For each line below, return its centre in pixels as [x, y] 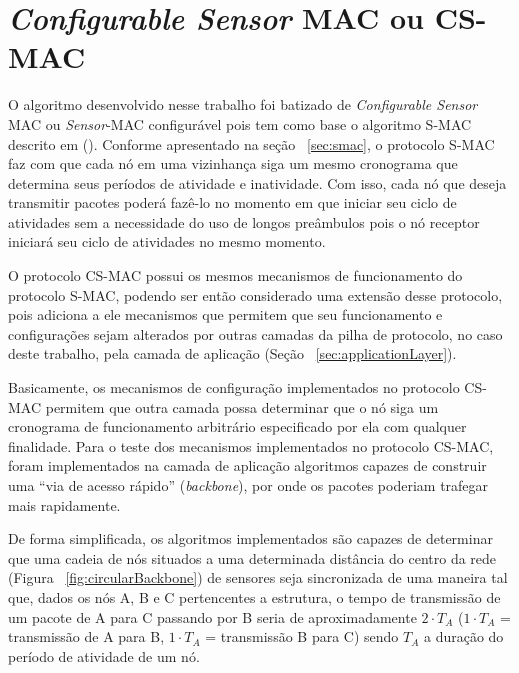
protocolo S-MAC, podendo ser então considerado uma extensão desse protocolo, [255, 294]
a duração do [463, 636]
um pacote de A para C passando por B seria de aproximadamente [212, 616]
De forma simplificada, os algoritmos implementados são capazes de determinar [250, 538]
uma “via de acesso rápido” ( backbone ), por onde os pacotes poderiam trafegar [248, 485]
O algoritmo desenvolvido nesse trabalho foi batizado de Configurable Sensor [243, 104]
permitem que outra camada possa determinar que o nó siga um [242, 406]
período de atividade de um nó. [104, 655]
